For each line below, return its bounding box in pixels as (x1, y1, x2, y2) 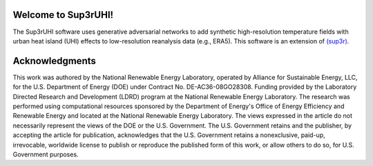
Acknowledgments (12, 55, 97, 67)
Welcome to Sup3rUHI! (12, 9, 114, 21)
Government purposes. (12, 150, 79, 158)
